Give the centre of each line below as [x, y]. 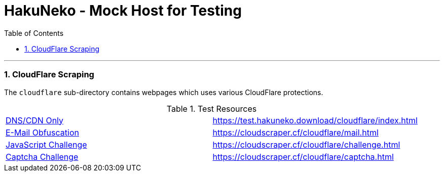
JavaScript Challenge [46, 144]
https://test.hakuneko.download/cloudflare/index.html [315, 120]
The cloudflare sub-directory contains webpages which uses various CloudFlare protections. [164, 92]
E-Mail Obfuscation [42, 132]
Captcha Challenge [42, 157]
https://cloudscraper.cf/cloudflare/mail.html [295, 132]
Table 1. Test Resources [212, 108]
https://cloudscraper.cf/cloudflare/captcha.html [303, 157]
